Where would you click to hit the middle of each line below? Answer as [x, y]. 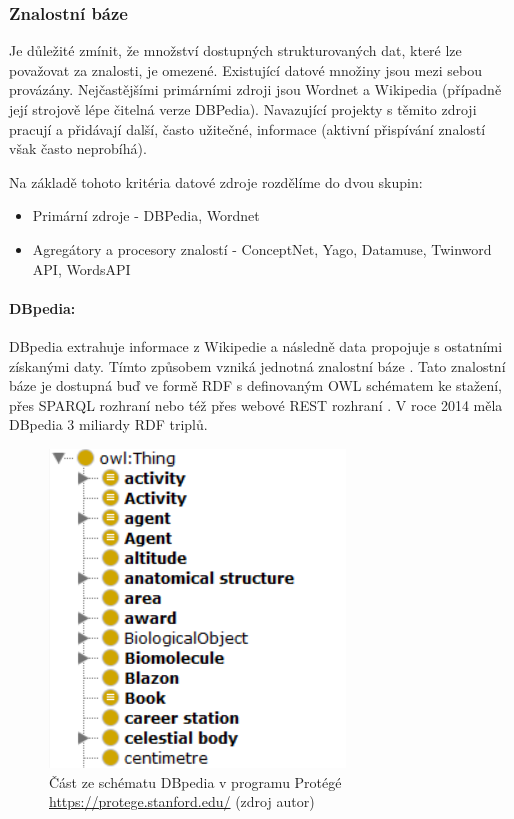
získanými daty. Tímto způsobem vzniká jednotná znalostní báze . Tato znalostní [257, 365]
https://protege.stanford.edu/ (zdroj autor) [182, 801]
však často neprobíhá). [78, 148]
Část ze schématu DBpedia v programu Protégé [195, 781]
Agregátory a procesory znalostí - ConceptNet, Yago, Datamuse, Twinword [262, 248]
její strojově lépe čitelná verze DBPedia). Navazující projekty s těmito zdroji [243, 109]
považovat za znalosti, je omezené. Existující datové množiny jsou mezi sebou [245, 69]
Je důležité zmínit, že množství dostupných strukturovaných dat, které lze [235, 50]
